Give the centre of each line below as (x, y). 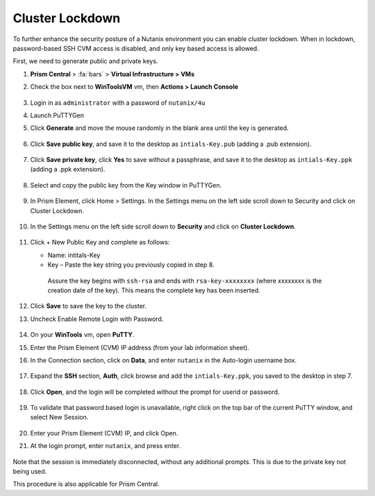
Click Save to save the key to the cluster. (89, 306)
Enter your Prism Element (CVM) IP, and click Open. (104, 433)
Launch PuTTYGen (57, 115)
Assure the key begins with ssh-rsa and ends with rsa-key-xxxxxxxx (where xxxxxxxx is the (185, 281)
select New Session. (59, 418)
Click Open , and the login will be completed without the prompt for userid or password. (155, 392)
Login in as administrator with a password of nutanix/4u (118, 102)
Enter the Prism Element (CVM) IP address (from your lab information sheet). (140, 347)
